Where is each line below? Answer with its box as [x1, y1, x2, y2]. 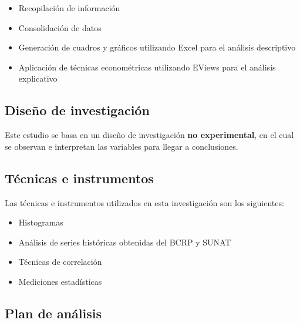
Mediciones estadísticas [18, 275, 102, 287]
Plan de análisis [5, 304, 102, 322]
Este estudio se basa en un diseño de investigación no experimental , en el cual [5, 129, 294, 141]
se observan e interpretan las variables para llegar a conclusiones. [5, 140, 238, 152]
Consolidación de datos [18, 21, 102, 33]
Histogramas [18, 216, 63, 228]
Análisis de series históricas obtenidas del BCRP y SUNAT [18, 235, 231, 248]
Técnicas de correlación [18, 255, 102, 268]
